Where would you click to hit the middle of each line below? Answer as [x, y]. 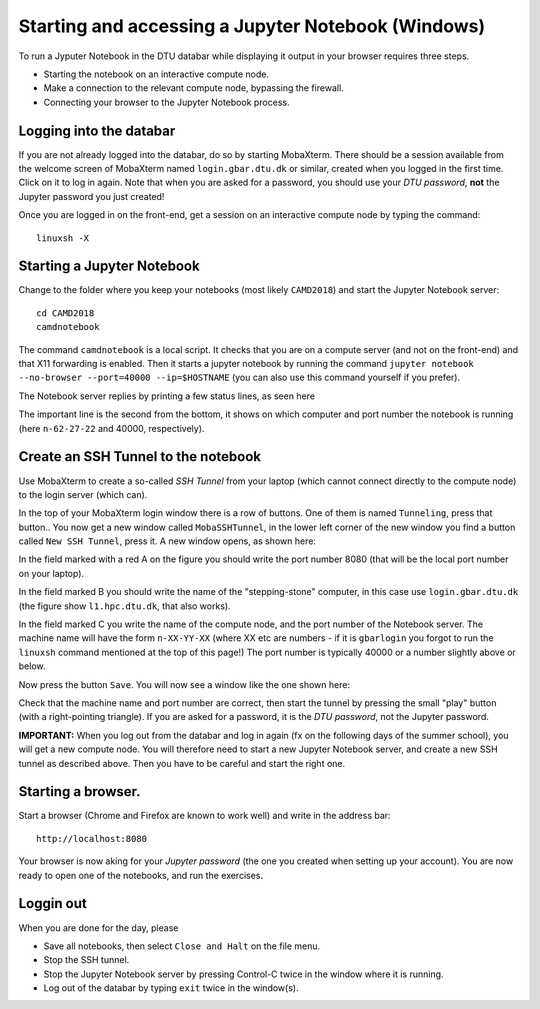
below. [32, 666]
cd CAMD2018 [65, 313]
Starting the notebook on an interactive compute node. [156, 74]
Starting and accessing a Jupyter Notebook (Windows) [252, 26]
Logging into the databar [97, 130]
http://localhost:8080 [92, 838]
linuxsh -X [63, 238]
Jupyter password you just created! [91, 196]
